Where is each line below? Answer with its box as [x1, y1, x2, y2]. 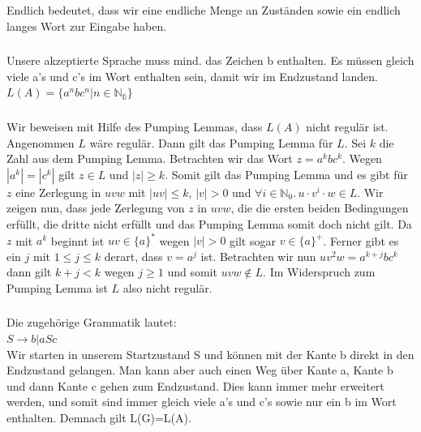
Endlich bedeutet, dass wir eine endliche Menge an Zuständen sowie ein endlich [6, 2, 401, 19]
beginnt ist [50, 232, 105, 249]
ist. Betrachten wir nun [200, 247, 316, 264]
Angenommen [6, 134, 75, 151]
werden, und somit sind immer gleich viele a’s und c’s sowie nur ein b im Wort [6, 393, 397, 410]
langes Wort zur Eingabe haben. [6, 17, 167, 34]
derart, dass [104, 247, 163, 264]
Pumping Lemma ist [6, 279, 108, 296]
